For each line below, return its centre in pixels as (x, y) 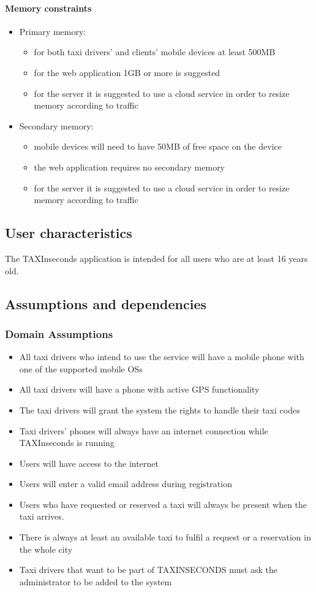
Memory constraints (48, 8)
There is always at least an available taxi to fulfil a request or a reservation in (165, 537)
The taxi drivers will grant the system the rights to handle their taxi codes (160, 409)
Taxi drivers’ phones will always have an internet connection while (144, 430)
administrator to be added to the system (96, 581)
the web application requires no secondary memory (130, 167)
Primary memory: (53, 31)
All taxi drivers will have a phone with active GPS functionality (139, 389)
